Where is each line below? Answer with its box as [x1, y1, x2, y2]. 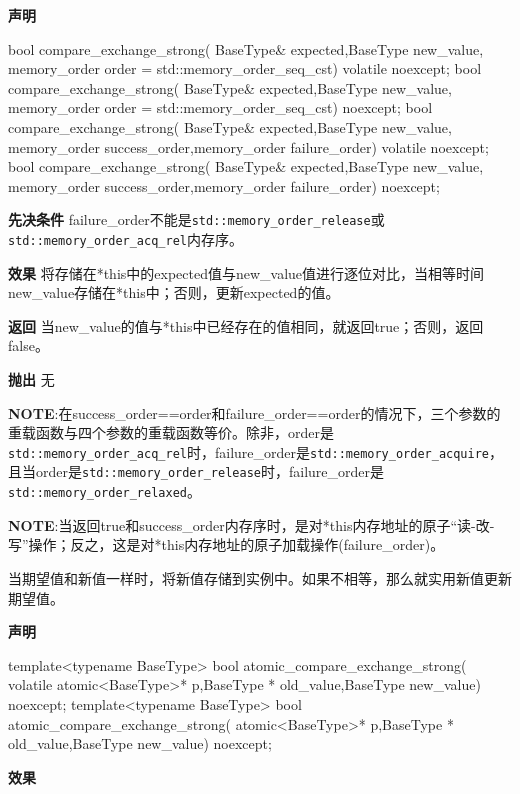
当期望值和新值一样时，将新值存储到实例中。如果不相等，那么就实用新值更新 [8, 567, 512, 588]
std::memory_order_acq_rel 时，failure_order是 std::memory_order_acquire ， [8, 441, 504, 462]
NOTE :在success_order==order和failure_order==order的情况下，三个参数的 [8, 402, 501, 423]
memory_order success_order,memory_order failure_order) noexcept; [8, 175, 440, 196]
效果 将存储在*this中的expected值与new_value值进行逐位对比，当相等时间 [8, 262, 485, 283]
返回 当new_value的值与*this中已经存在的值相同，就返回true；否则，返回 [8, 315, 484, 336]
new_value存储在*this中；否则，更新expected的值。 [8, 282, 340, 303]
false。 [8, 335, 49, 356]
